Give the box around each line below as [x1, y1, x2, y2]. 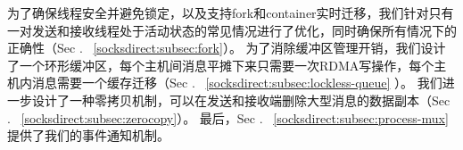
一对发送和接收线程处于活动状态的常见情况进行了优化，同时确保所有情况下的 [7, 21, 457, 39]
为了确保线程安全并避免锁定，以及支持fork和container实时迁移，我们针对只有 [7, 4, 454, 21]
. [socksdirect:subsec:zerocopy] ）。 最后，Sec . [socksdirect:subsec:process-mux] [7, 108, 449, 127]
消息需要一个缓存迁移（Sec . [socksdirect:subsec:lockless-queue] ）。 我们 [31, 73, 442, 92]
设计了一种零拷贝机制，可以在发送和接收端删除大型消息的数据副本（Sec [31, 90, 451, 109]
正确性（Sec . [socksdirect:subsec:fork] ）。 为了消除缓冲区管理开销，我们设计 [7, 38, 446, 57]
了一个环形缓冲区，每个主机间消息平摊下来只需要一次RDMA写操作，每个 [7, 55, 434, 74]
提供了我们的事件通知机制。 [7, 126, 169, 145]
